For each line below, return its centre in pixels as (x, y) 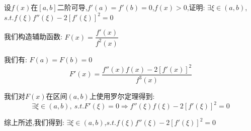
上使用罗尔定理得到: (122, 96)
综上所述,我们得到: (34, 122)
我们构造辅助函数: (33, 36)
